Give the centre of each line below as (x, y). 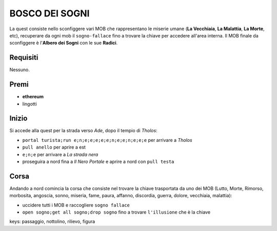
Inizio (18, 119)
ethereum (33, 97)
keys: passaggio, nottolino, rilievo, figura (52, 222)
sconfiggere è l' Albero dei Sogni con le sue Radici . (64, 43)
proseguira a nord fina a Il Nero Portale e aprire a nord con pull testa (98, 162)
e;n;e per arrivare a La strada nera (60, 154)
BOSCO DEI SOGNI (50, 13)
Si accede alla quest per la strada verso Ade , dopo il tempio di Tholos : (83, 131)
